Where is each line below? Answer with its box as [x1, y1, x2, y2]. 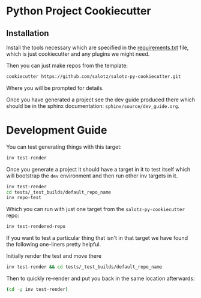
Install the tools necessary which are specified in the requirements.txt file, [6, 44, 189, 51]
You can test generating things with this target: [6, 143, 122, 150]
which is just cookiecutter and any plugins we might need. [6, 50, 150, 58]
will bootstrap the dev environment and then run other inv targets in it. [6, 172, 178, 179]
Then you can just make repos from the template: [6, 62, 128, 69]
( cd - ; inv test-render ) [6, 287, 68, 293]
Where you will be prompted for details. [6, 84, 104, 91]
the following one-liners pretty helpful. [6, 241, 101, 248]
